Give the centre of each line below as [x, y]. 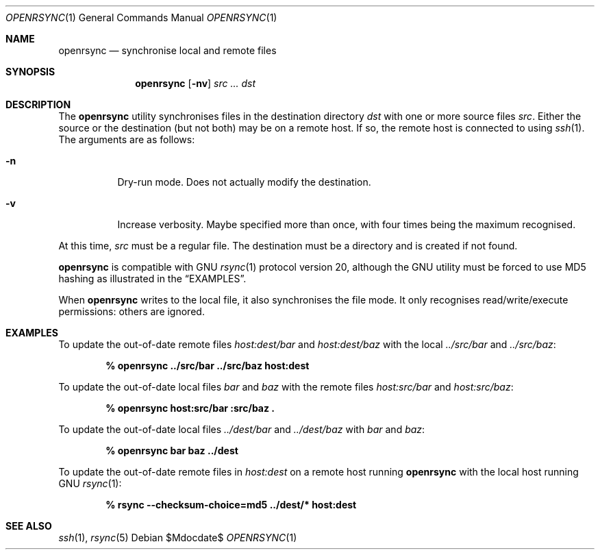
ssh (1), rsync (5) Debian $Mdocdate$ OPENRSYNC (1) [178, 538]
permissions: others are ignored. [132, 311]
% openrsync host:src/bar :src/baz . [190, 408]
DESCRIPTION [38, 104]
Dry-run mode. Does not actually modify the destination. [244, 182]
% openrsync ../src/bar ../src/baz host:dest [208, 366]
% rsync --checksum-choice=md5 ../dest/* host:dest [231, 505]
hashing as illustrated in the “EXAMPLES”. [152, 279]
